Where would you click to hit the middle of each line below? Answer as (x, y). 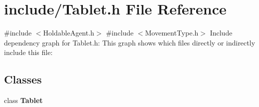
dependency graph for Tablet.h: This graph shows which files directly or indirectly (130, 42)
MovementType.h (172, 33)
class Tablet (23, 100)
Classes (23, 79)
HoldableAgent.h (69, 33)
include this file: (28, 52)
